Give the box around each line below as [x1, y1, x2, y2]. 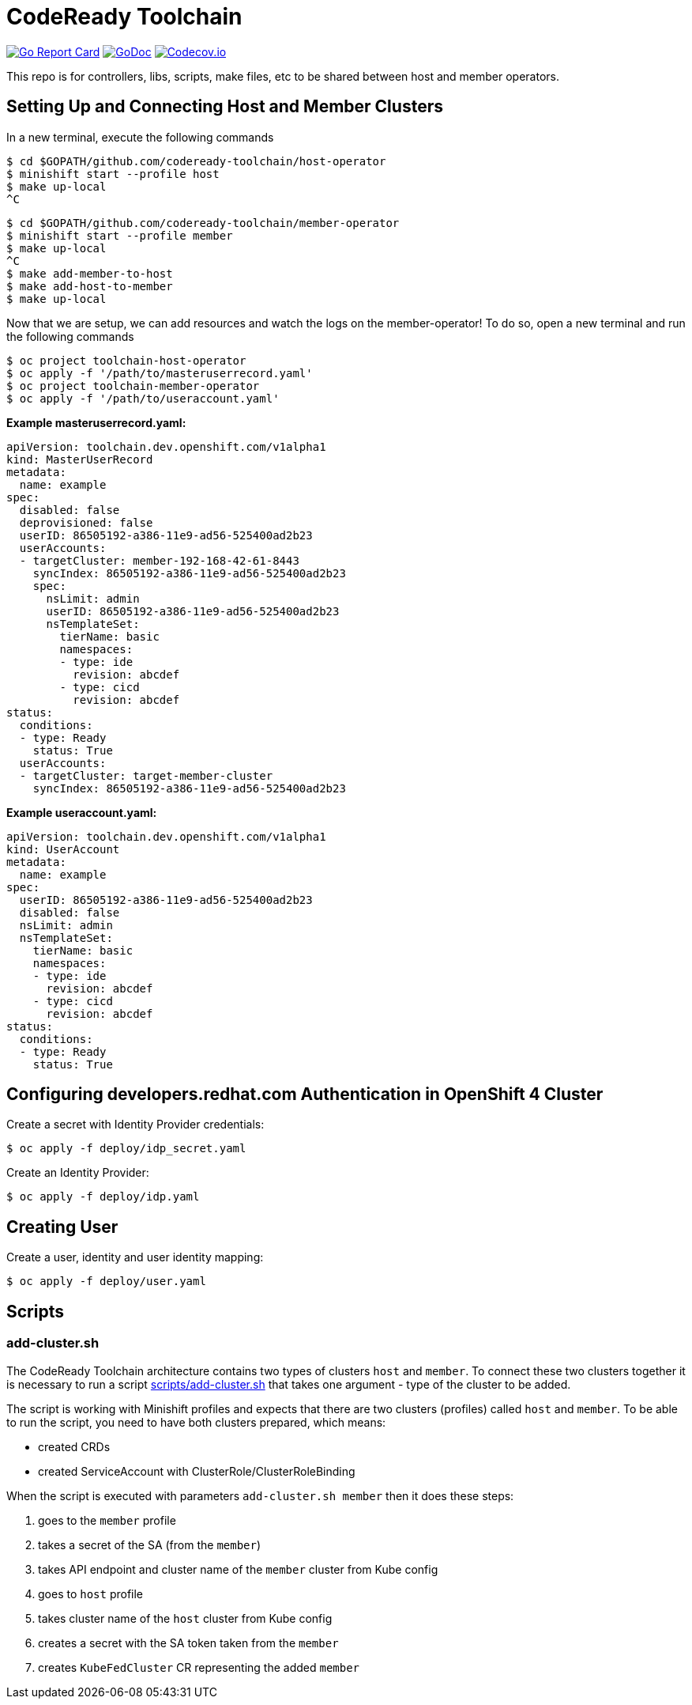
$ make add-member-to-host [6, 267, 173, 280]
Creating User [6, 1216, 118, 1237]
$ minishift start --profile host [6, 167, 220, 180]
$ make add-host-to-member [6, 279, 173, 293]
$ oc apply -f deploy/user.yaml [6, 1275, 206, 1288]
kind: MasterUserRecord [6, 452, 153, 466]
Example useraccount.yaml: [6, 805, 157, 819]
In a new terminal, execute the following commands [6, 130, 274, 144]
